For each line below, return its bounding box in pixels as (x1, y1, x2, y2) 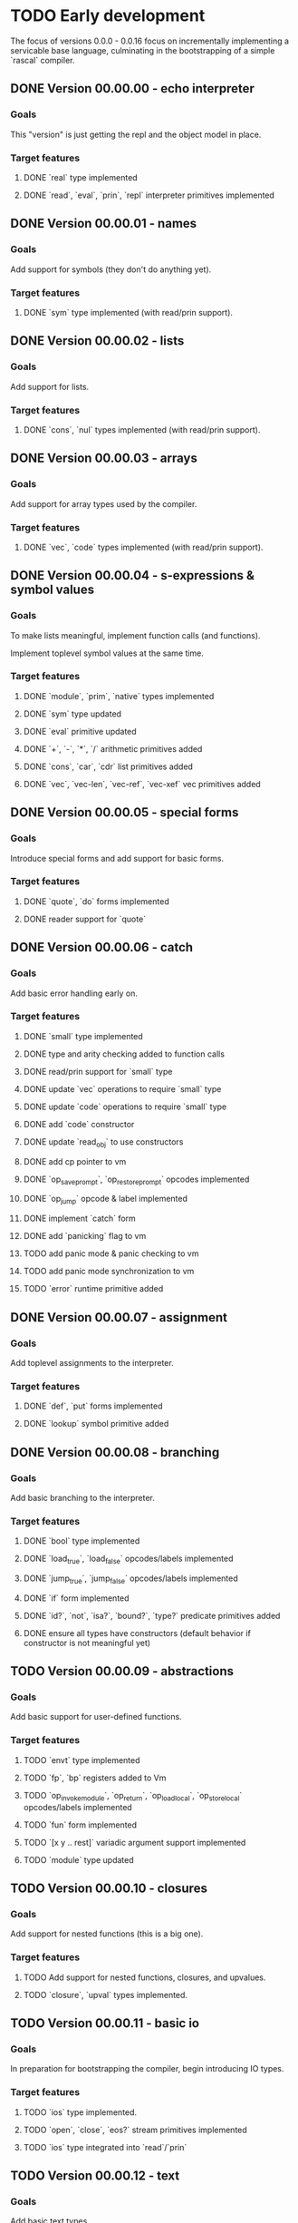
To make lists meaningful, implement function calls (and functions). (10, 629, 261, 640)
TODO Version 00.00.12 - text (10, 2168, 180, 2183)
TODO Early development (10, 5, 206, 26)
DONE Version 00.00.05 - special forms (10, 804, 239, 821)
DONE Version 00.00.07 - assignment (10, 1310, 228, 1325)
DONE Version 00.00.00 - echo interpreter (10, 81, 255, 96)
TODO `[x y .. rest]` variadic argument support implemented (23, 1837, 246, 1848)
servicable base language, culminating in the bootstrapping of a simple (10, 44, 275, 55)
